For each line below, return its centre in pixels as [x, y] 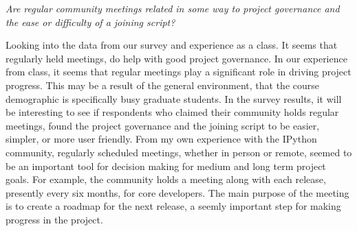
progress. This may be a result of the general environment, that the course [162, 85]
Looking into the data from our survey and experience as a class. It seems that [172, 45]
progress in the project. [54, 219]
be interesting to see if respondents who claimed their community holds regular [172, 112]
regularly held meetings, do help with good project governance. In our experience [176, 58]
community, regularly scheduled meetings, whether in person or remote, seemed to [179, 152]
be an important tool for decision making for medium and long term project [166, 166]
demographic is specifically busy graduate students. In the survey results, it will [174, 98]
